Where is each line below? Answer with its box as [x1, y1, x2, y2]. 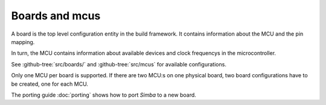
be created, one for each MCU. [11, 80, 89, 87]
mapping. [11, 38, 35, 45]
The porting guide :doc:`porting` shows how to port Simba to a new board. [11, 91, 196, 98]
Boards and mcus [11, 9, 101, 22]
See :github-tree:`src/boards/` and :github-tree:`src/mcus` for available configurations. [11, 60, 226, 68]
